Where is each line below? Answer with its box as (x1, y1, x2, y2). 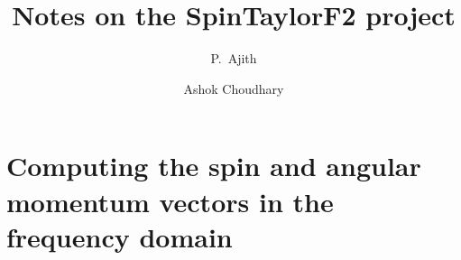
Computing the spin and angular (6, 147, 421, 184)
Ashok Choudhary (183, 79, 284, 97)
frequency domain (6, 218, 233, 255)
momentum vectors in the (6, 182, 334, 219)
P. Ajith (210, 49, 257, 68)
